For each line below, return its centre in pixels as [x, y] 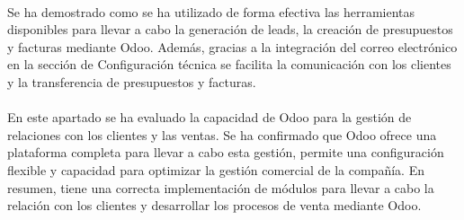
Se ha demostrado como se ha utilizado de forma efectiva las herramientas [211, 11]
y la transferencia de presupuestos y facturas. [132, 81]
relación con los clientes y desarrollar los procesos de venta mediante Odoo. [214, 205]
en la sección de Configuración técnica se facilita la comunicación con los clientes [229, 64]
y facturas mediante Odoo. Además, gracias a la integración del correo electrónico [232, 46]
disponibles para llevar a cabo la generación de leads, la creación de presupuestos [230, 29]
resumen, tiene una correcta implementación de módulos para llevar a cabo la [221, 187]
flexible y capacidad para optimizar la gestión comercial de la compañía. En [216, 169]
